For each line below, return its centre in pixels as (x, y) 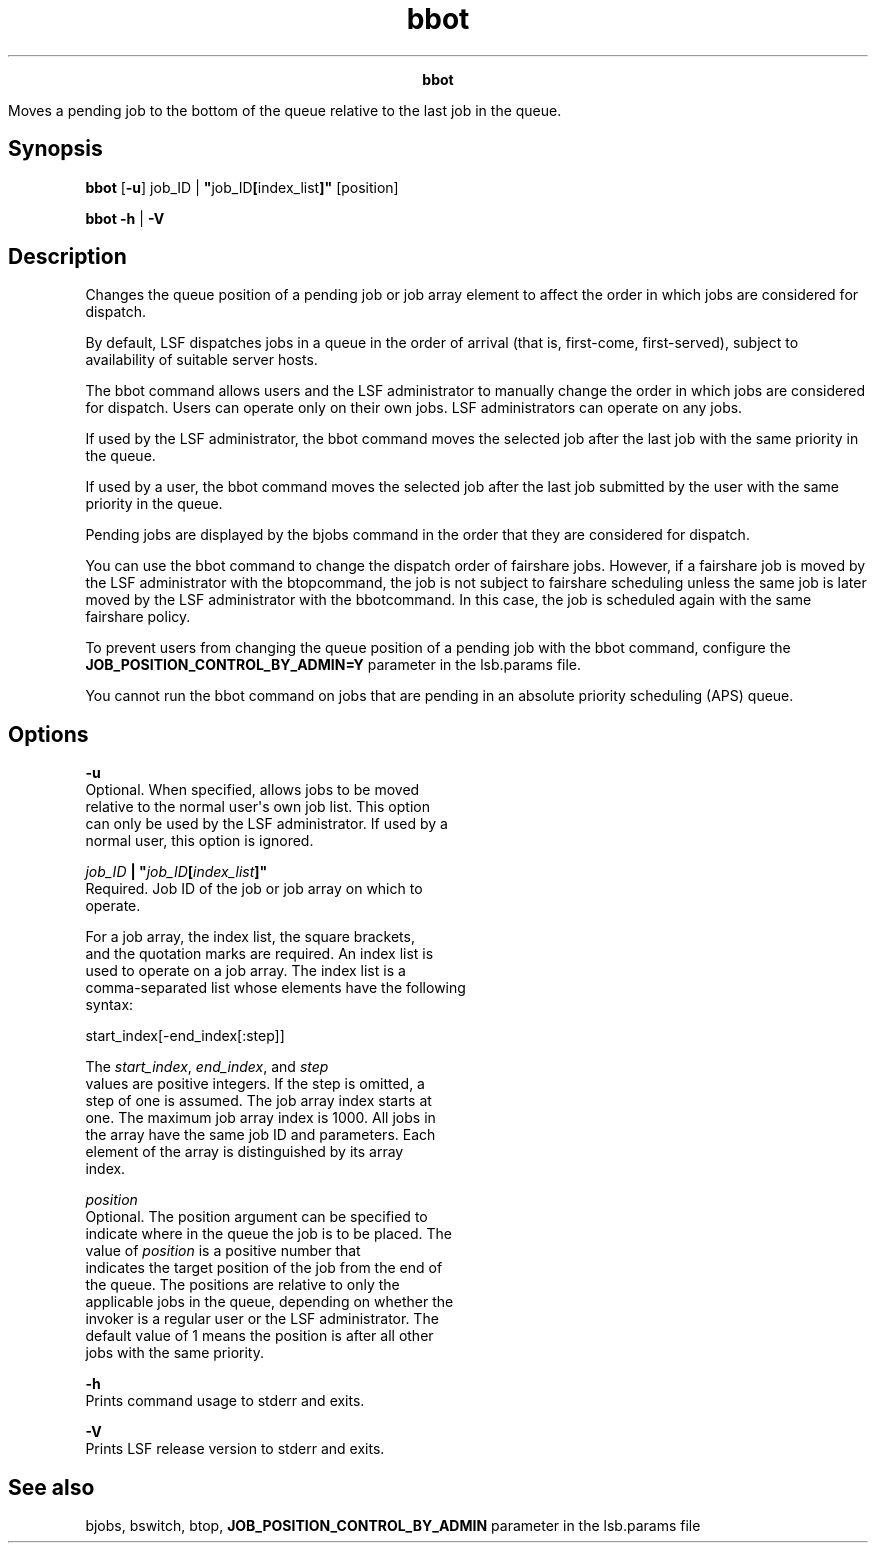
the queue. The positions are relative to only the (242, 1285)
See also (51, 1487)
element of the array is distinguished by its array (244, 1152)
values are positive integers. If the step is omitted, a (255, 1084)
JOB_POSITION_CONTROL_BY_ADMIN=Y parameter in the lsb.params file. (333, 665)
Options (48, 734)
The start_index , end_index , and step (207, 1067)
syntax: (109, 1005)
